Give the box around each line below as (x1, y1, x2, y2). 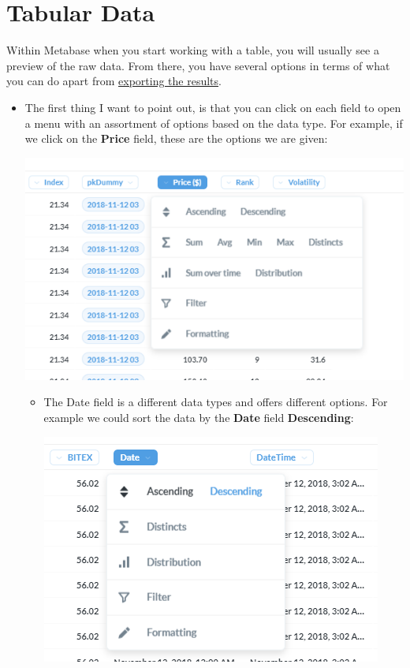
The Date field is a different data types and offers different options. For (43, 394, 388, 410)
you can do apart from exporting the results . (6, 73, 222, 89)
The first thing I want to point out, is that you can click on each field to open (24, 99, 401, 115)
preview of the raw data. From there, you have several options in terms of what (6, 57, 390, 73)
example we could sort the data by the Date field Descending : (43, 409, 354, 425)
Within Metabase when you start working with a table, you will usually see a (6, 42, 379, 58)
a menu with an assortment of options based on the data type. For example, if (24, 114, 403, 131)
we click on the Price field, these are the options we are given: (24, 130, 328, 147)
